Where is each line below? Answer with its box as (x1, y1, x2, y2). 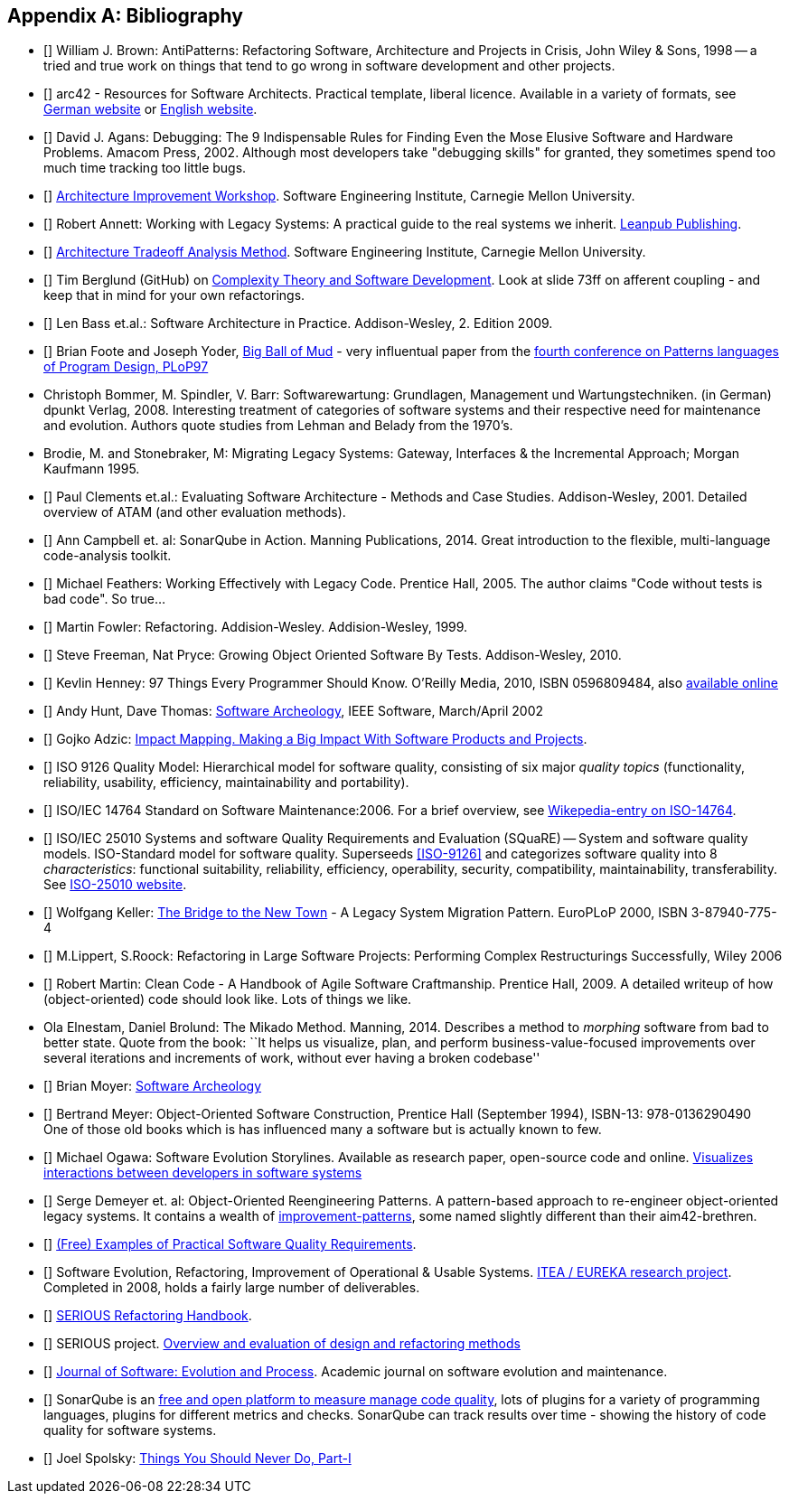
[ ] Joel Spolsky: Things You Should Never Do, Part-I (43, 1450, 352, 1467)
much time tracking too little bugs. (43, 160, 247, 176)
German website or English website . (43, 101, 258, 117)
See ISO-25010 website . (43, 877, 187, 893)
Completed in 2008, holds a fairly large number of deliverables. (43, 1280, 420, 1296)
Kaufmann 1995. (43, 461, 140, 477)
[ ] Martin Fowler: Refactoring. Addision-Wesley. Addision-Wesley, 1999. (43, 619, 468, 635)
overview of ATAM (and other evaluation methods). (43, 504, 346, 521)
